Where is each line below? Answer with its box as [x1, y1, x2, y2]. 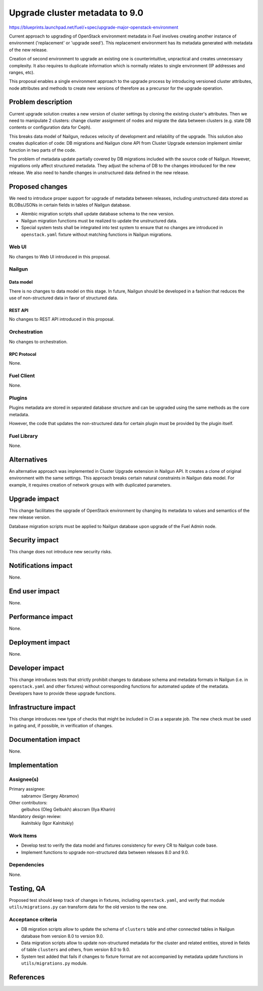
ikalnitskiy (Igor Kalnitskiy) [21, 820, 74, 826]
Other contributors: [9, 799, 48, 805]
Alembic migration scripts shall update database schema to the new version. [21, 211, 175, 217]
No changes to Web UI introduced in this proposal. [9, 253, 111, 259]
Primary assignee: [9, 786, 46, 792]
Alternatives [9, 455, 48, 464]
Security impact [9, 536, 59, 544]
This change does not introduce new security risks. [9, 549, 112, 555]
